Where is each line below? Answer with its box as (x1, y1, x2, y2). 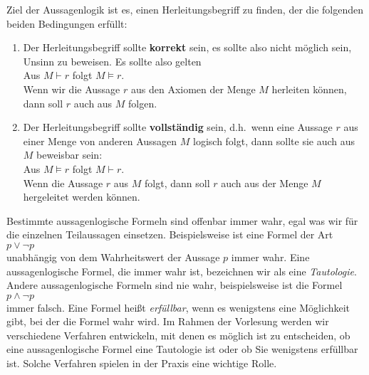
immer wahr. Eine (231, 249, 310, 264)
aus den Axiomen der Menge (130, 81, 256, 96)
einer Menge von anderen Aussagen (23, 133, 177, 148)
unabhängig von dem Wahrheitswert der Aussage (6, 249, 220, 264)
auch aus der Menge (221, 175, 308, 190)
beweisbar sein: (36, 147, 103, 162)
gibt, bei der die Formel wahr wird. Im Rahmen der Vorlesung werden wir (6, 314, 329, 329)
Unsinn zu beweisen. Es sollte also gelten (23, 53, 202, 68)
